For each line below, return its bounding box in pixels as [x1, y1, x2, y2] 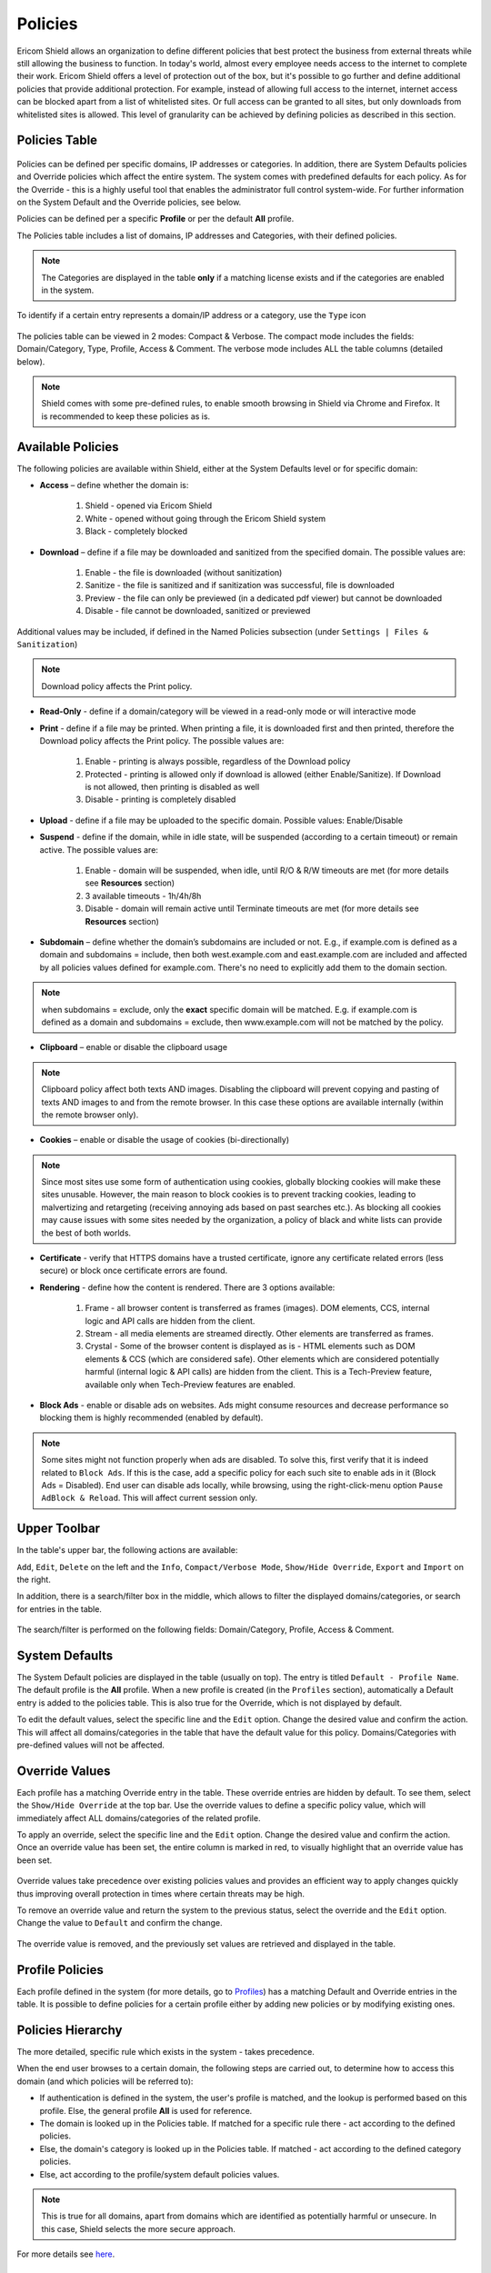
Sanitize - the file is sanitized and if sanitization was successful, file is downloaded [85, 580, 395, 591]
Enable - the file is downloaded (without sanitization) [85, 567, 283, 578]
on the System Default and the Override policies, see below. [16, 196, 242, 208]
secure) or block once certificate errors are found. [39, 1265, 227, 1277]
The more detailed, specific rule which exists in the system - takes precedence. [16, 2047, 316, 2058]
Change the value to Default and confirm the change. [16, 1918, 223, 1928]
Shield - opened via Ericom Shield [85, 500, 213, 511]
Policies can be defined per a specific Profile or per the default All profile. [16, 214, 295, 225]
